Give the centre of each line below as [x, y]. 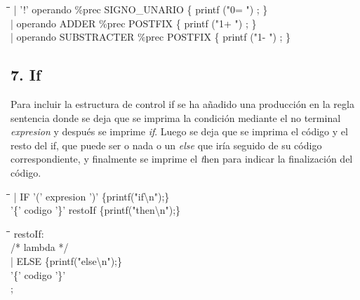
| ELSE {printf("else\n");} [66, 260]
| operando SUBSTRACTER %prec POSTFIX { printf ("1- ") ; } [151, 37]
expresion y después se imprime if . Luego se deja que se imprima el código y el [179, 131]
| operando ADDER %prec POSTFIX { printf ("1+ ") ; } [134, 23]
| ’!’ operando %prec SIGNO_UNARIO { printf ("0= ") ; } [141, 9]
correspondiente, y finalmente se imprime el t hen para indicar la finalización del [182, 159]
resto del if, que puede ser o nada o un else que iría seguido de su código [166, 145]
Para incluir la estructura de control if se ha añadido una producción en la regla [182, 103]
